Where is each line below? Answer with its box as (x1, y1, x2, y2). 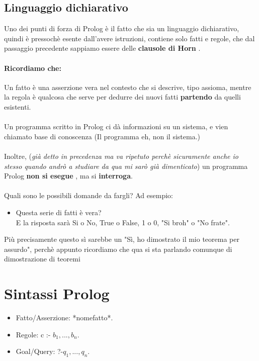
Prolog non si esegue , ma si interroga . (4, 170, 133, 181)
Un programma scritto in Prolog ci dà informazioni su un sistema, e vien (4, 121, 228, 132)
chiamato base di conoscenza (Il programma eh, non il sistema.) (4, 131, 201, 141)
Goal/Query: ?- (16, 346, 63, 356)
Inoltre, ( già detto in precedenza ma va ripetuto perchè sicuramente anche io (4, 150, 239, 161)
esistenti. (4, 101, 31, 112)
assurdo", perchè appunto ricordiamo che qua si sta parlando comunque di (4, 243, 232, 254)
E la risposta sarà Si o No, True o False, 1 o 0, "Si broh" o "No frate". (16, 217, 230, 227)
